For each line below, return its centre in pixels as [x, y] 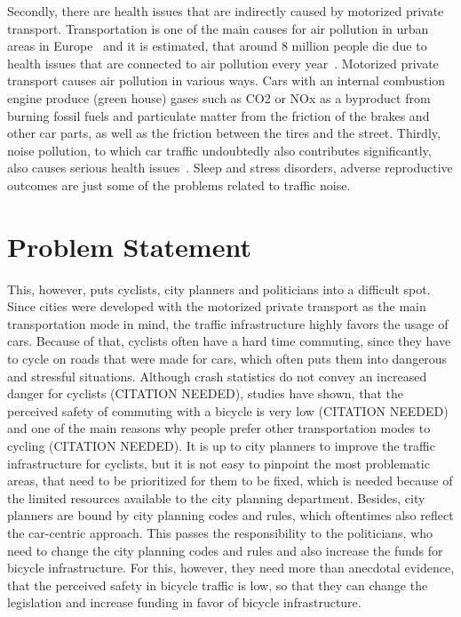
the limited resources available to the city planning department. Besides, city [216, 497]
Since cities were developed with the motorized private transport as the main [217, 306]
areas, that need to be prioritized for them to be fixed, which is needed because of [230, 481]
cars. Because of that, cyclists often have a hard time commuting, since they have [229, 341]
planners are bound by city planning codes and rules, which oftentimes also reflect [230, 515]
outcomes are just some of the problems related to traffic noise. [179, 184]
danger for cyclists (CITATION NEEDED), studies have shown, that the [205, 393]
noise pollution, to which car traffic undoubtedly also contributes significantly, [219, 150]
